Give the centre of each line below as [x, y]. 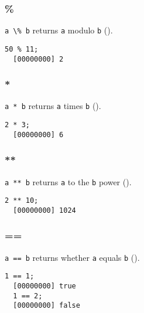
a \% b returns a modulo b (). [59, 30]
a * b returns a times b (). [53, 106]
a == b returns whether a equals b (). [72, 257]
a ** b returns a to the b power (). [68, 181]
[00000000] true [44, 286]
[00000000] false [47, 306]
